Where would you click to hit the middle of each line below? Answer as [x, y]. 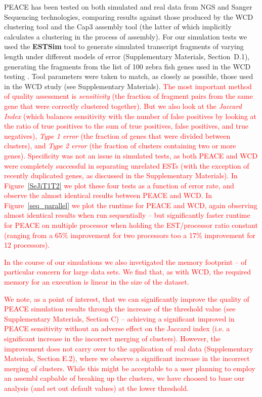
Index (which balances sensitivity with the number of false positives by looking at [130, 116]
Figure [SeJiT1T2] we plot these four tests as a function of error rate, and [119, 185]
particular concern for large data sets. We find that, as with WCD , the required [128, 272]
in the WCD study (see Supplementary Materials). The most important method [128, 86]
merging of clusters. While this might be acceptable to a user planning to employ [130, 368]
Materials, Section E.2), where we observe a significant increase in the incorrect [127, 358]
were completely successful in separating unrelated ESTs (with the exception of [127, 165]
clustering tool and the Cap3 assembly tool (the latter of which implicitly [118, 27]
